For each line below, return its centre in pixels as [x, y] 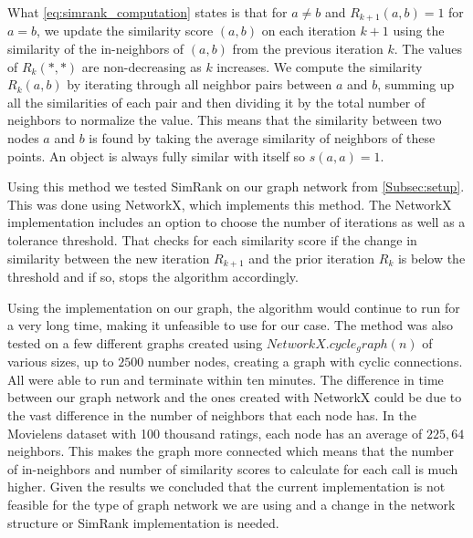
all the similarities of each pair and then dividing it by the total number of [216, 102]
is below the [431, 258]
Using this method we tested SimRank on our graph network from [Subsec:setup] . [236, 186]
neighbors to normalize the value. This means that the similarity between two [225, 120]
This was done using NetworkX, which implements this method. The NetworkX [230, 204]
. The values [428, 49]
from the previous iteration [308, 49]
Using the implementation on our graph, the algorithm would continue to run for [234, 307]
